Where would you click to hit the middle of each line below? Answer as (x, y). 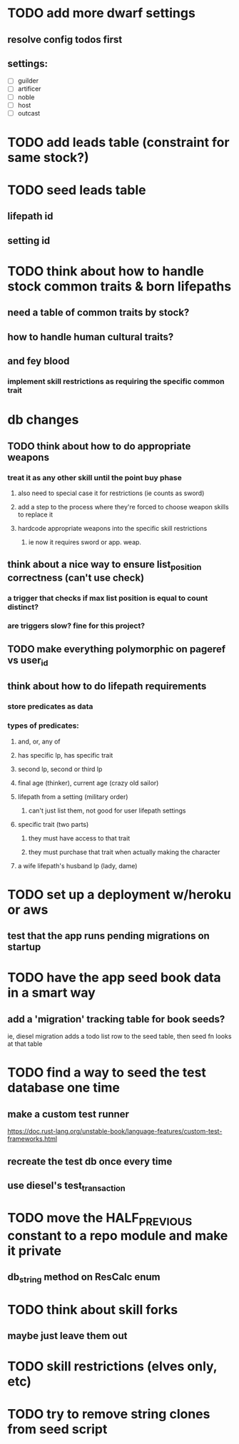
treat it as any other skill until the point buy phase (95, 477)
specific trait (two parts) (53, 824)
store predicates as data (50, 706)
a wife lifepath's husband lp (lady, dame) (77, 865)
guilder (28, 81)
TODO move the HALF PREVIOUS (100, 1219)
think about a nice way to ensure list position (105, 565)
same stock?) (48, 157)
